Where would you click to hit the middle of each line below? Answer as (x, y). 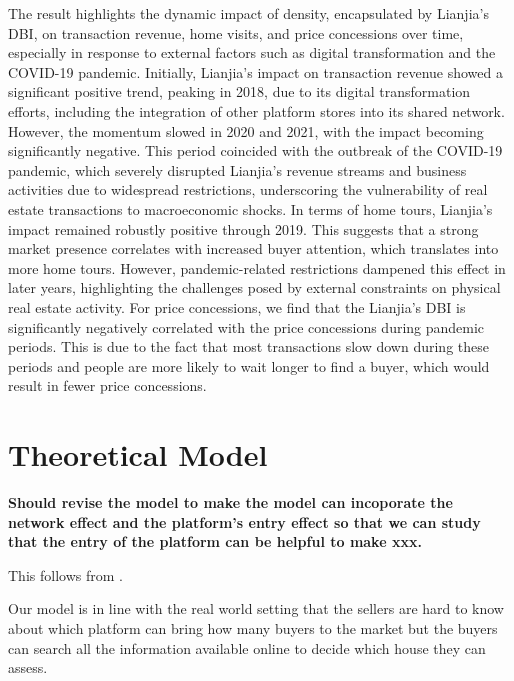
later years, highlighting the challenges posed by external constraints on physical (254, 287)
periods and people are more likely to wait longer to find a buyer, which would (249, 365)
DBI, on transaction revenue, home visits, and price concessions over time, (236, 32)
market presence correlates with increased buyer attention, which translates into (253, 248)
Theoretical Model (138, 454)
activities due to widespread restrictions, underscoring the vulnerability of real (248, 189)
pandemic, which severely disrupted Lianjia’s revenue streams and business (237, 169)
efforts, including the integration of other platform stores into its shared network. (256, 110)
